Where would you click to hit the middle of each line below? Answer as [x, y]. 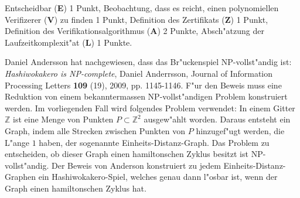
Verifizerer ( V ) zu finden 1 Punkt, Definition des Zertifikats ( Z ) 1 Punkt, [137, 19]
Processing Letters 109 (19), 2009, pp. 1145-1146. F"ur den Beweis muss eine [143, 85]
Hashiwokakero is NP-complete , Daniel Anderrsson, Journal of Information [139, 73]
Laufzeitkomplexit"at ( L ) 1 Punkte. [69, 42]
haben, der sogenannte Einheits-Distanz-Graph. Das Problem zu [154, 142]
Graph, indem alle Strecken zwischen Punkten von [95, 130]
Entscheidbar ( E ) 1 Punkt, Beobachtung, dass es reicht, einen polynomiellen [142, 8]
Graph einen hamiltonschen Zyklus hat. [76, 188]
